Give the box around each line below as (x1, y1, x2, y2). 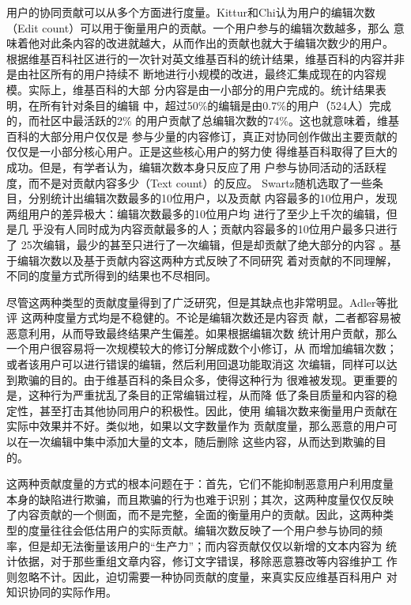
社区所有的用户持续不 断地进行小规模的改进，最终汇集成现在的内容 (28, 66, 375, 82)
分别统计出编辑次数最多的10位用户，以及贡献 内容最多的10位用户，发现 (28, 190, 398, 206)
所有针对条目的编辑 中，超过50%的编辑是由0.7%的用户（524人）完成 (39, 96, 391, 113)
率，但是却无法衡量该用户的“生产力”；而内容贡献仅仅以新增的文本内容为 (6, 537, 383, 554)
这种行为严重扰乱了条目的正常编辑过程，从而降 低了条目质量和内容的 (28, 387, 386, 403)
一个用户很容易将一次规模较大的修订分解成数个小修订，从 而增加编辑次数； (6, 340, 398, 357)
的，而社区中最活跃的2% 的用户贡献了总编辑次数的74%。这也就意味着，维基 (6, 112, 399, 129)
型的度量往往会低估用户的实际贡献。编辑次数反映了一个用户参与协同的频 (6, 522, 383, 538)
